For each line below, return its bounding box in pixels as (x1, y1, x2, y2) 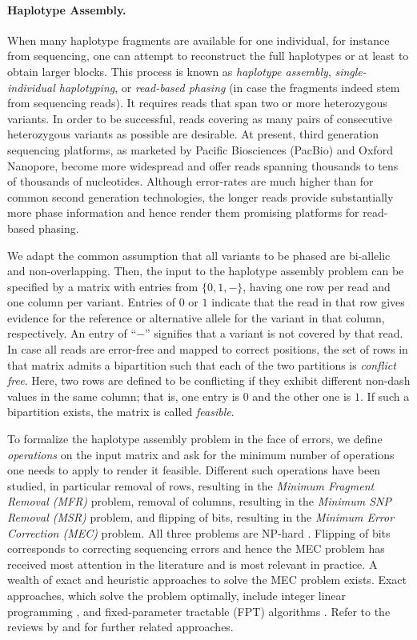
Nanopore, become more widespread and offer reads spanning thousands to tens (7, 157, 399, 174)
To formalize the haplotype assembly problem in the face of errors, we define (7, 430, 383, 447)
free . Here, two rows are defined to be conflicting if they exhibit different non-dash (7, 372, 411, 389)
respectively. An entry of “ (7, 325, 137, 342)
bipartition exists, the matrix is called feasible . (7, 403, 235, 420)
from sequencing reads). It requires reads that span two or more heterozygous (7, 94, 387, 111)
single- (335, 62, 367, 79)
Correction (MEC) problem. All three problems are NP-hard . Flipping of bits (7, 524, 391, 541)
